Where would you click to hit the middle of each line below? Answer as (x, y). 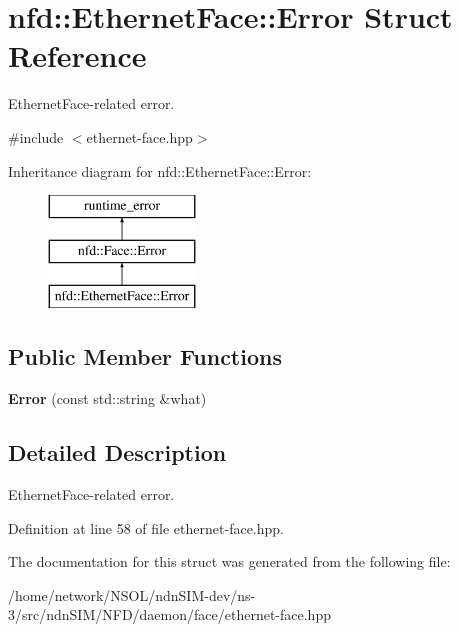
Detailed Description (117, 452)
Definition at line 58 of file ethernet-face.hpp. (146, 527)
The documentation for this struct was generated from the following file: (229, 561)
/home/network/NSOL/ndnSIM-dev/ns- (132, 594)
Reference (77, 55)
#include (36, 136)
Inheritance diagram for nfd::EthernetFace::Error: (160, 170)
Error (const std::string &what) (107, 398)
